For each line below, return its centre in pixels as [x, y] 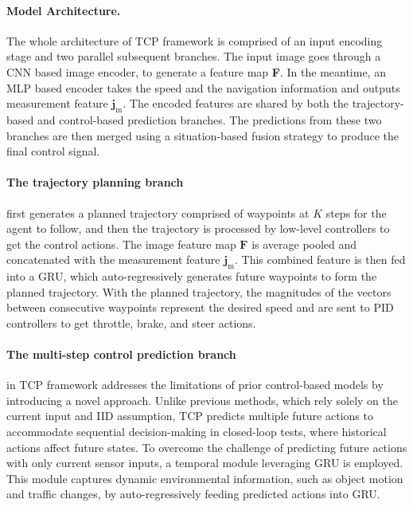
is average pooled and [304, 244]
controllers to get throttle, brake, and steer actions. [131, 322]
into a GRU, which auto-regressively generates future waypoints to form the [192, 276]
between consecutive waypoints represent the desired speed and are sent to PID [200, 307]
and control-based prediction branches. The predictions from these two [209, 119]
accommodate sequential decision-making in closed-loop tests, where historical [197, 432]
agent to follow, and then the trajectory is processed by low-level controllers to [198, 228]
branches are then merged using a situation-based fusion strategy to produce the [203, 135]
